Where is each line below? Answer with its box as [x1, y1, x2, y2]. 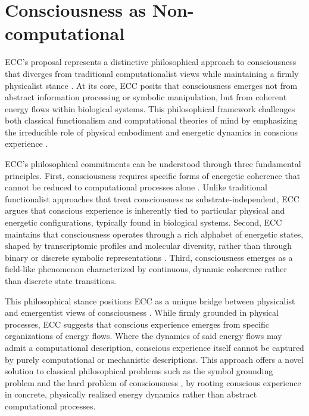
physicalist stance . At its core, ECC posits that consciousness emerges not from [5, 79, 298, 91]
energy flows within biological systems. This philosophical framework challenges [5, 102, 295, 115]
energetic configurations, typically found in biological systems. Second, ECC [5, 216, 282, 229]
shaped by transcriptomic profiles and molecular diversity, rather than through [5, 239, 292, 252]
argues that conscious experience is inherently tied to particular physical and [5, 204, 285, 217]
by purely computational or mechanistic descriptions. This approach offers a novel [5, 353, 304, 365]
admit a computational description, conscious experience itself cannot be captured [5, 341, 304, 353]
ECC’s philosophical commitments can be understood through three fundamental [5, 158, 301, 170]
